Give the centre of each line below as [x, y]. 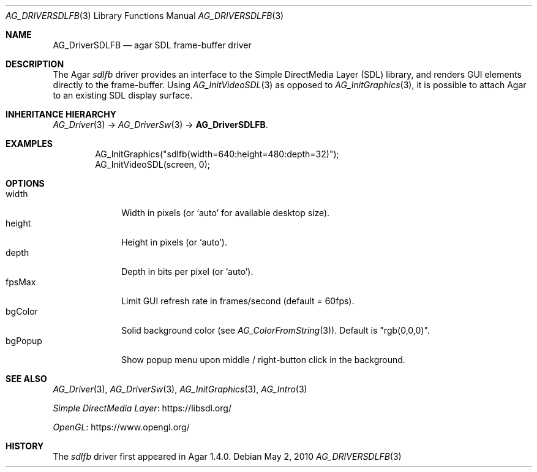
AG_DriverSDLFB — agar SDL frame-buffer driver [152, 45]
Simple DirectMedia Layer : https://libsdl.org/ [142, 408]
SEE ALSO [26, 379]
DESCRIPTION [35, 64]
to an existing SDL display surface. [123, 95]
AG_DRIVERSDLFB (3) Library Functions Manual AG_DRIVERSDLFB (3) [145, 16]
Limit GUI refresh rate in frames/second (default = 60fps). [238, 301]
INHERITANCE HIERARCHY [61, 114]
